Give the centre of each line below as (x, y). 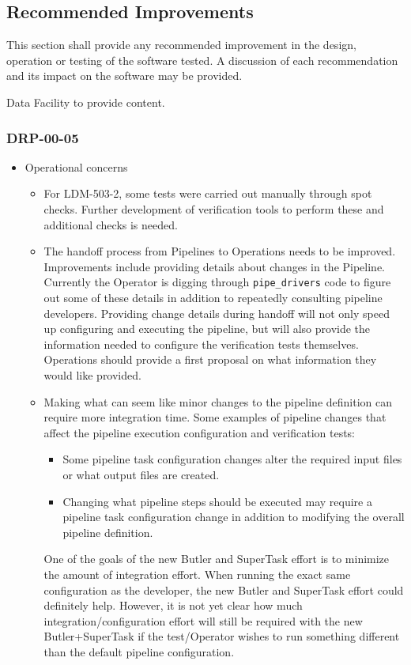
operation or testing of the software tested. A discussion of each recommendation (202, 60)
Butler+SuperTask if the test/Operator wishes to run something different (222, 636)
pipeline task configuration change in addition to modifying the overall (234, 517)
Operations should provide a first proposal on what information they (210, 359)
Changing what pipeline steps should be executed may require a (217, 501)
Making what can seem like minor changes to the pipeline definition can (218, 401)
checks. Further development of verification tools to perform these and (214, 208)
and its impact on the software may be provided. (124, 76)
